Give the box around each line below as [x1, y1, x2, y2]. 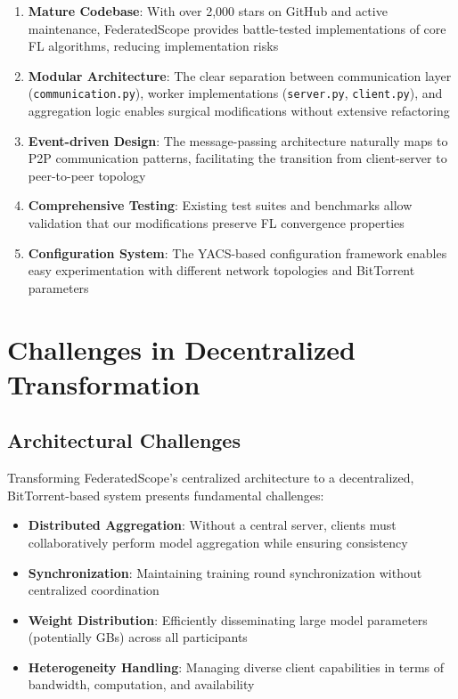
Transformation [7, 365, 200, 402]
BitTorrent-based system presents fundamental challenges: [7, 485, 324, 504]
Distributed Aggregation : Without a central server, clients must [28, 516, 397, 534]
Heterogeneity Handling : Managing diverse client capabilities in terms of [28, 657, 445, 676]
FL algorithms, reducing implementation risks [28, 37, 279, 55]
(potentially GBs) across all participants [28, 628, 248, 646]
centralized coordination [28, 581, 159, 599]
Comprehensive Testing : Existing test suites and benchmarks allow [28, 196, 413, 215]
